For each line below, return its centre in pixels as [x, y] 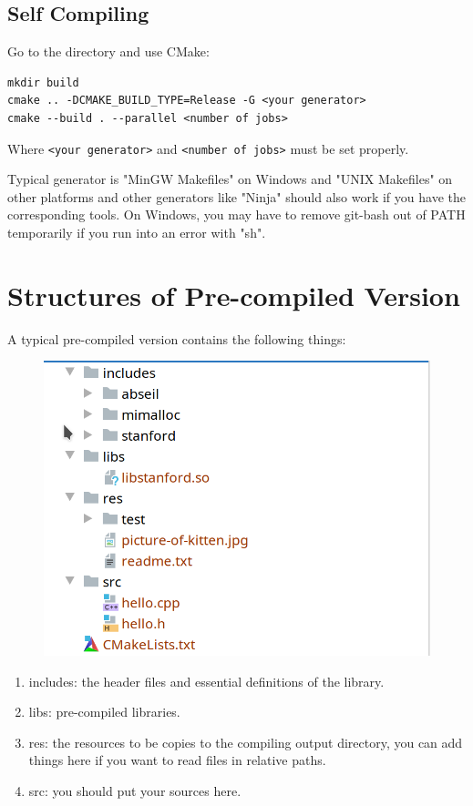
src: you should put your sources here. [135, 791]
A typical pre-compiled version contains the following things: [177, 338]
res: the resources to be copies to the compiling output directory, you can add [246, 742]
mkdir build [43, 82]
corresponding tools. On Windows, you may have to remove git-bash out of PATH [236, 214]
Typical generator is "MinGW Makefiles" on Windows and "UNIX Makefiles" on [230, 179]
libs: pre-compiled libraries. [104, 712]
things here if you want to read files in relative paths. [177, 760]
